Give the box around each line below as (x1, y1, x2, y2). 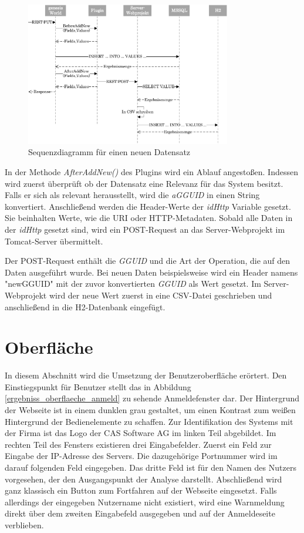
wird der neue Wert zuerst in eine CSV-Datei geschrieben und (49, 289, 272, 301)
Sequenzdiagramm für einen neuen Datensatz (28, 146, 191, 158)
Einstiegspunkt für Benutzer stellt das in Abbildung (5, 380, 191, 393)
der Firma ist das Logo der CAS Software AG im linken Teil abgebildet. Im (5, 427, 276, 439)
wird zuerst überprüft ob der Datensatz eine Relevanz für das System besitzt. (5, 177, 283, 189)
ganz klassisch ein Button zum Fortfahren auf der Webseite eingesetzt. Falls (5, 484, 277, 497)
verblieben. (5, 518, 44, 531)
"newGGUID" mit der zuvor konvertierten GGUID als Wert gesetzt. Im (5, 277, 261, 290)
